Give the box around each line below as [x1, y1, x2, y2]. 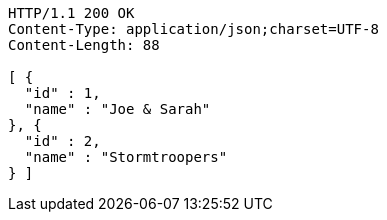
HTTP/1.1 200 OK [8, 5, 135, 21]
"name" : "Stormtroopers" [24, 149, 228, 165]
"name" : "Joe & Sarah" [24, 101, 211, 117]
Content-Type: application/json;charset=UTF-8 [8, 21, 379, 37]
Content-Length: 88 [8, 37, 160, 53]
